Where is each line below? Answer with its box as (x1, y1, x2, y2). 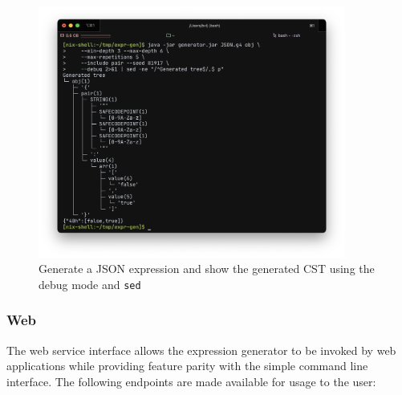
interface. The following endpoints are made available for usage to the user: (6, 373, 376, 389)
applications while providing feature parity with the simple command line (6, 357, 368, 374)
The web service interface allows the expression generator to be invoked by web (6, 341, 396, 358)
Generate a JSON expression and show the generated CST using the (39, 260, 375, 277)
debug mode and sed (39, 275, 141, 292)
